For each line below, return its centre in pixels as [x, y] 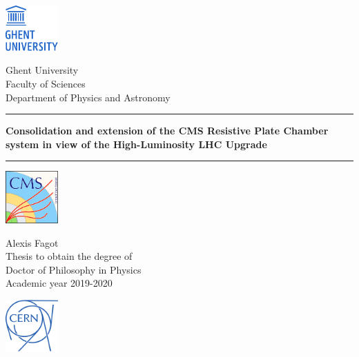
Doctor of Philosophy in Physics [74, 269]
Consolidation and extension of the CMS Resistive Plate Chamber [167, 131]
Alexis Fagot [32, 242]
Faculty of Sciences [46, 83]
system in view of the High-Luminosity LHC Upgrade [136, 144]
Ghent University [42, 70]
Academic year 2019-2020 [59, 283]
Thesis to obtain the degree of [69, 256]
